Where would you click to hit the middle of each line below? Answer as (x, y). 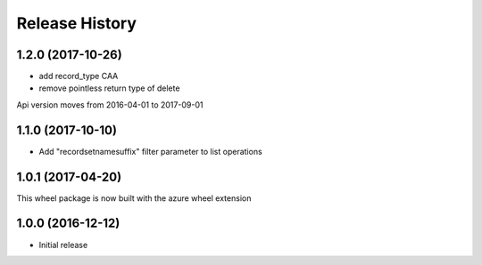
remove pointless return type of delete (109, 88)
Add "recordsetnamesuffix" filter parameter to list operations (150, 151)
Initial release (63, 245)
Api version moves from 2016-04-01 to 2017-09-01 (110, 104)
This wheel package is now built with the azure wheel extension (134, 198)
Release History (77, 23)
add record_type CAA (79, 76)
